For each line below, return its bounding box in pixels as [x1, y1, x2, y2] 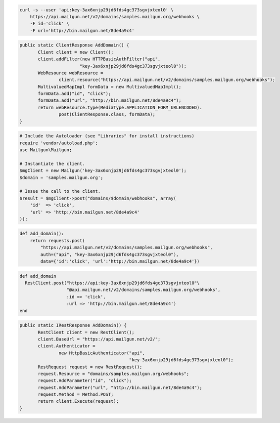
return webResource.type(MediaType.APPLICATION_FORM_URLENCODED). [38, 104, 202, 110]
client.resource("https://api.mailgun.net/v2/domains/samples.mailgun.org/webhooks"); [58, 77, 276, 83]
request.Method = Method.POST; [38, 392, 114, 397]
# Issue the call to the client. [19, 188, 101, 194]
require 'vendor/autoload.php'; [19, 140, 98, 146]
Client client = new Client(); [38, 49, 114, 55]
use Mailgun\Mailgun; [19, 147, 72, 153]
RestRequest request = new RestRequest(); [38, 364, 142, 370]
